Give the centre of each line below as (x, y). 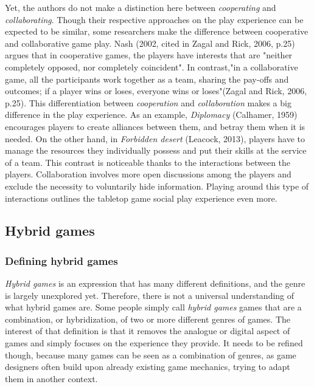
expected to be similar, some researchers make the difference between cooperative (157, 31)
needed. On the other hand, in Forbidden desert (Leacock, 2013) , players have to (155, 138)
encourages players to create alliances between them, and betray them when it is (155, 126)
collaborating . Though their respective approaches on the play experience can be (154, 19)
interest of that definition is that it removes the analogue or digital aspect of (148, 331)
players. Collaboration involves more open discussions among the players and (148, 174)
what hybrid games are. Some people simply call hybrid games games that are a (153, 307)
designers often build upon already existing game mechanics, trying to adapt (148, 367)
